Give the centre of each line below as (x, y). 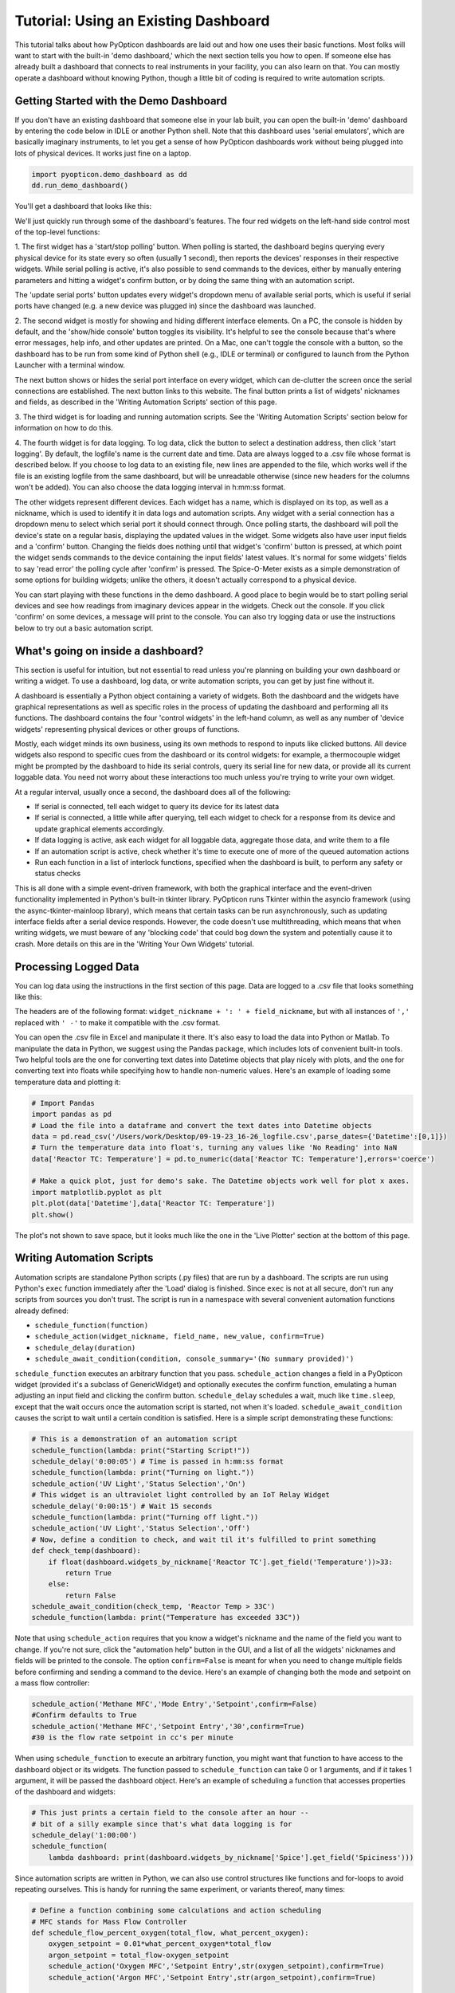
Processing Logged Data (77, 967)
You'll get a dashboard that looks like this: (83, 206)
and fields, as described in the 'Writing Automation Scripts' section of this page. (146, 402)
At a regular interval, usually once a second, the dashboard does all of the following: (153, 792)
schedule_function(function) (92, 1326)
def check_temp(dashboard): (86, 1551)
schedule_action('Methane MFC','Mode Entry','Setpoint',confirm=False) (175, 1704)
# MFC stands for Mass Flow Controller (109, 1922)
